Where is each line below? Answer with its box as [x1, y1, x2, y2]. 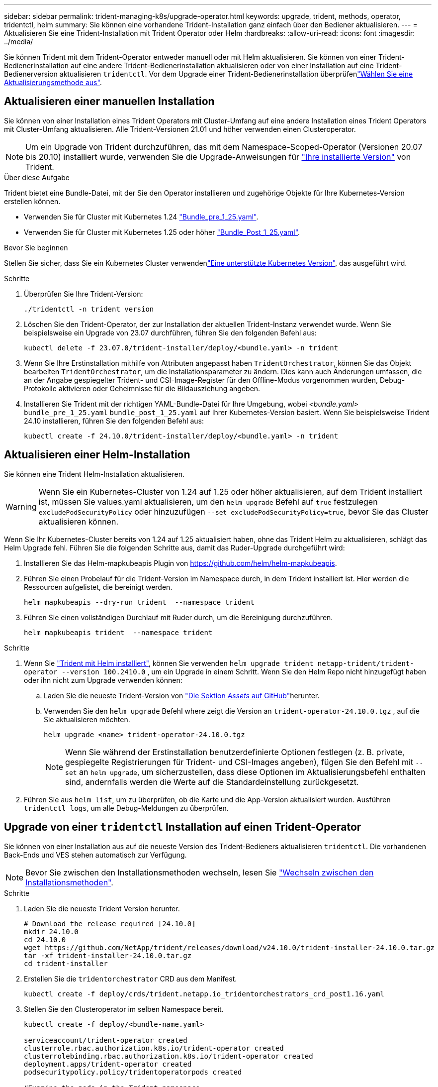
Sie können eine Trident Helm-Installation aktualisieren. [4, 469, 184, 478]
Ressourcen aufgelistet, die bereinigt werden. [24, 582, 173, 591]
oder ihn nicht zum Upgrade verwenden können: [24, 675, 182, 684]
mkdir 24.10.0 [24, 927, 79, 936]
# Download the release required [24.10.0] [24, 919, 196, 928]
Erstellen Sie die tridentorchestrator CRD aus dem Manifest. [24, 974, 237, 983]
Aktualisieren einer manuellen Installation [4, 95, 215, 108]
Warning [5, 501, 37, 512]
